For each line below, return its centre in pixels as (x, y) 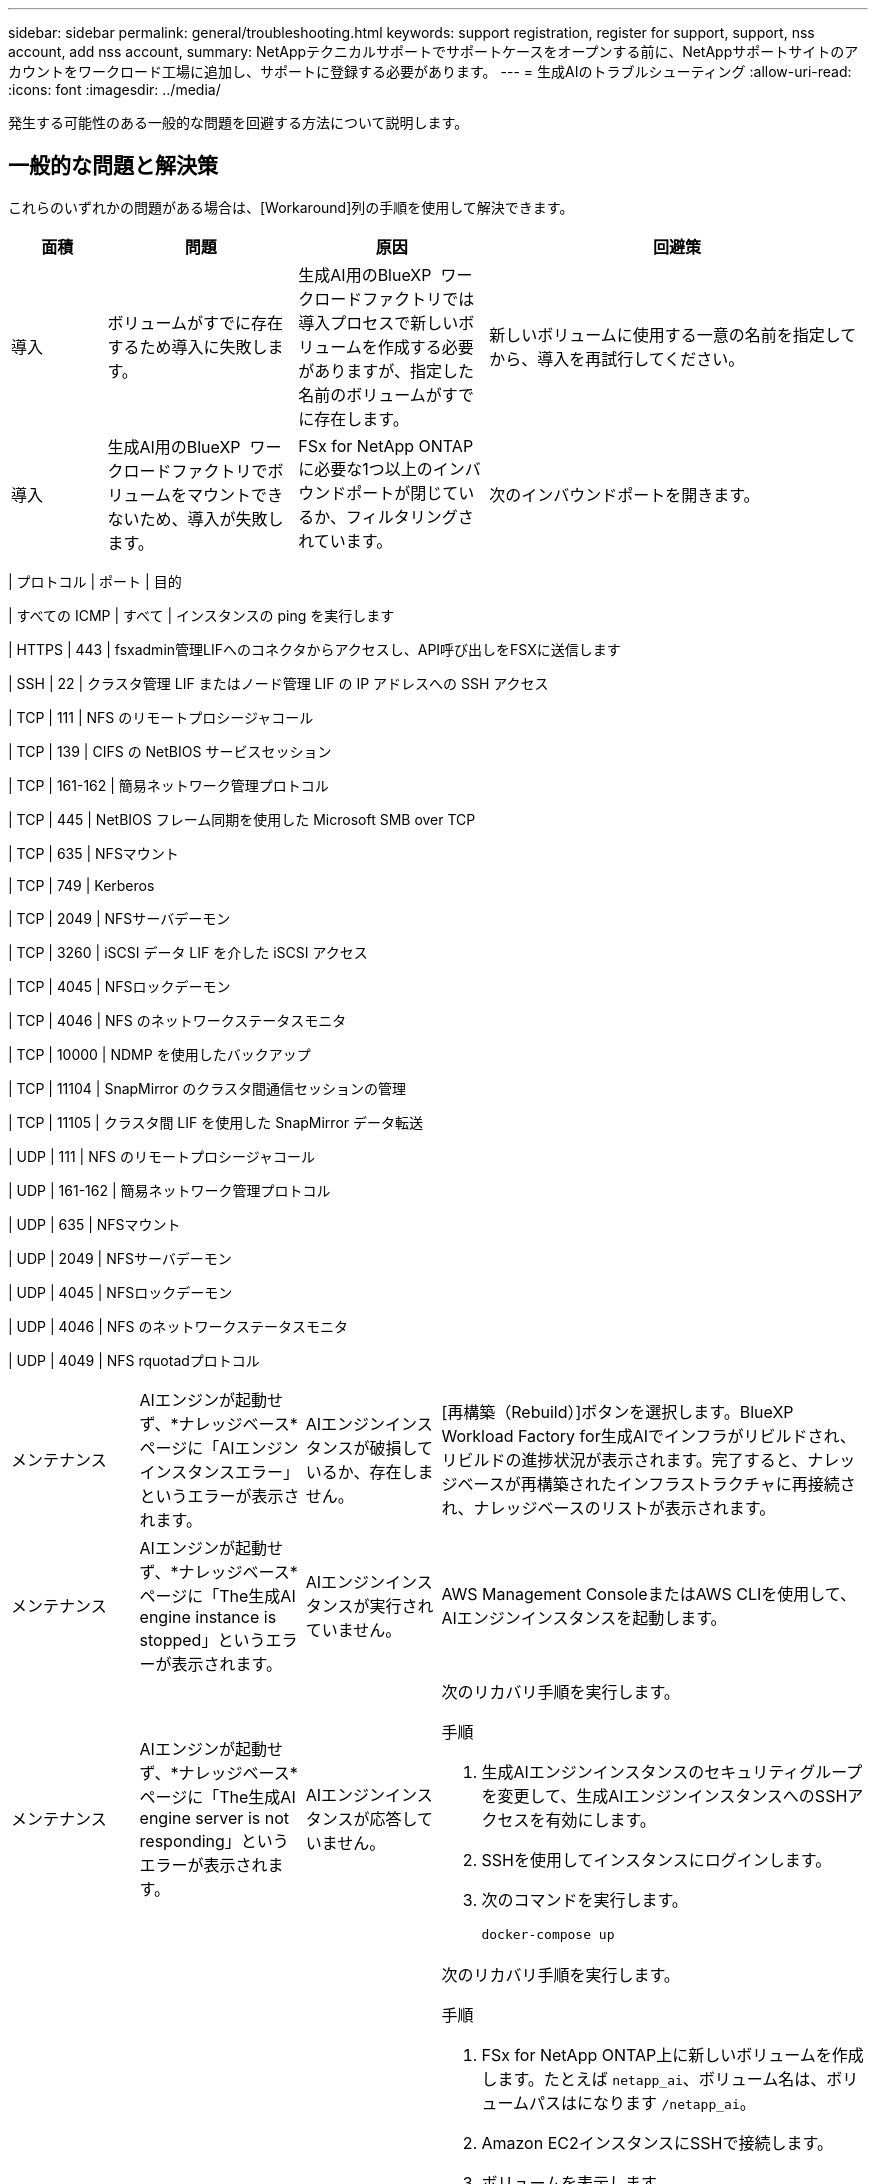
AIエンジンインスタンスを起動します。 (584, 1617)
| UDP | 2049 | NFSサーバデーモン (120, 1258)
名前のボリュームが (370, 394)
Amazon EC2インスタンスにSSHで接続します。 (657, 2142)
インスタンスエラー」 (219, 1471)
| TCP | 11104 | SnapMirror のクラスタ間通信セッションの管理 (207, 1088)
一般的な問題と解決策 (113, 166)
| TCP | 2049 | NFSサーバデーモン (119, 918)
